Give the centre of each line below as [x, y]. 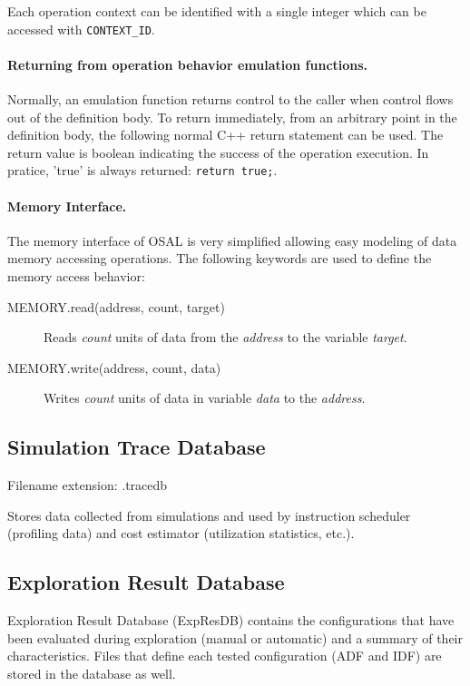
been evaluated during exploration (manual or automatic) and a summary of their [235, 637]
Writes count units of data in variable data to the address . [205, 398]
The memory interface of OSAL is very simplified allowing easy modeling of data [232, 240]
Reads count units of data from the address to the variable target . [225, 337]
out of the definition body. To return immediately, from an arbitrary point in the [232, 117]
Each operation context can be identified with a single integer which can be [217, 11]
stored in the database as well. [92, 673]
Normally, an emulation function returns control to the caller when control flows [230, 99]
